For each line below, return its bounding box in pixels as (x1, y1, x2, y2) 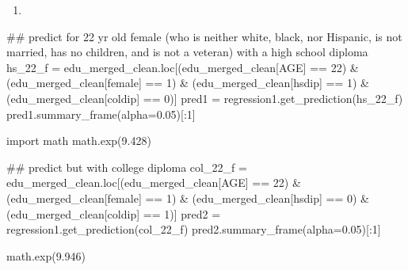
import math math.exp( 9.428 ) (6, 132, 151, 149)
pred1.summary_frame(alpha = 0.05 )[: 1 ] (6, 105, 196, 122)
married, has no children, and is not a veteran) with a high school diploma (6, 44, 368, 60)
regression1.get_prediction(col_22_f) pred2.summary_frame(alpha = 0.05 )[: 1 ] (6, 221, 381, 238)
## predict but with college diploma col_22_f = (6, 158, 247, 175)
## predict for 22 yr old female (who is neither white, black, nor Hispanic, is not (6, 28, 402, 44)
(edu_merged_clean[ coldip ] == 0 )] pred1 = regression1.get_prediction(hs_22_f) (6, 89, 403, 106)
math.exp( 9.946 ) (6, 247, 86, 264)
